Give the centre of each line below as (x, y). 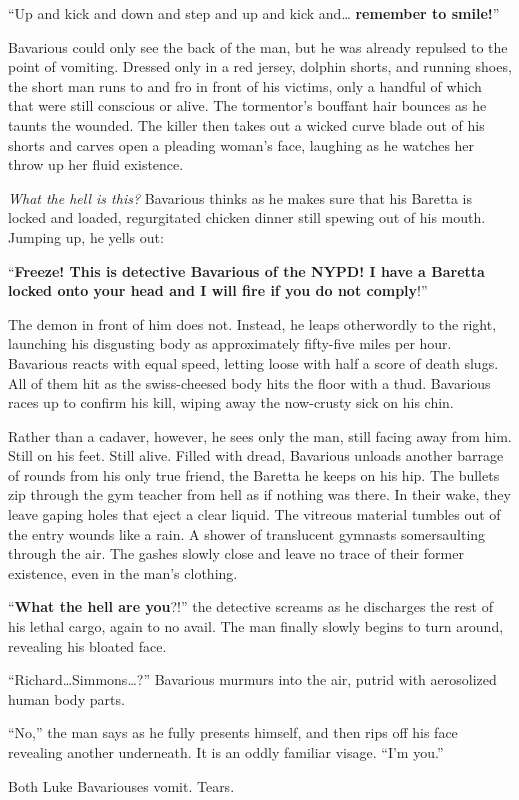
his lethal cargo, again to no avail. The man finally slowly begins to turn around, (256, 626)
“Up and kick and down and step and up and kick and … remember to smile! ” (254, 13)
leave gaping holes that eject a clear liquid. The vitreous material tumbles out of (254, 514)
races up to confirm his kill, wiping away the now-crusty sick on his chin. (231, 402)
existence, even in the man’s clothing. (123, 572)
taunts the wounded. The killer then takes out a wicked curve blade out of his (246, 124)
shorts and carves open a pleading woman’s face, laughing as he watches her (241, 144)
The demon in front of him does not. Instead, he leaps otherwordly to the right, (252, 323)
